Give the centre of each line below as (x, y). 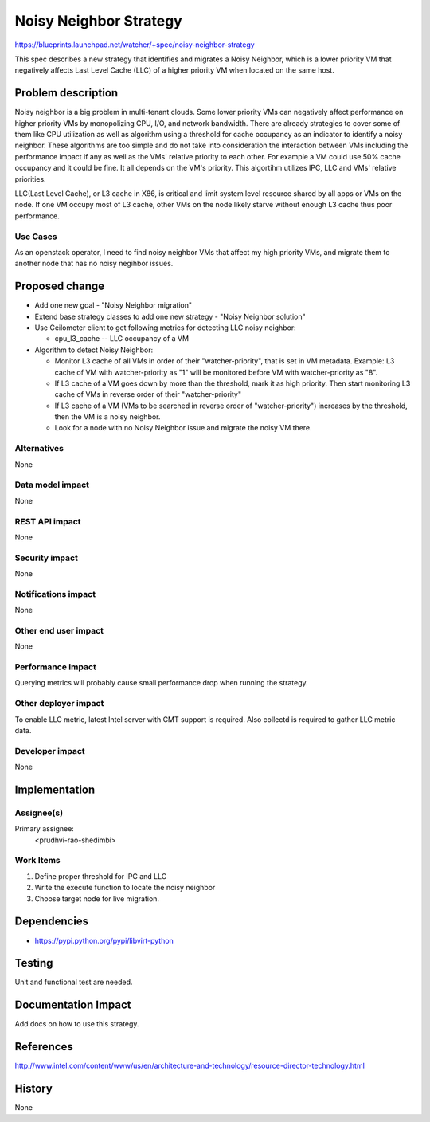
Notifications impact (55, 594)
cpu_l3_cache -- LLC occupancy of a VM (122, 339)
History (34, 1089)
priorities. (31, 178)
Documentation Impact (73, 1005)
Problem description (66, 93)
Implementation (55, 789)
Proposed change (60, 286)
